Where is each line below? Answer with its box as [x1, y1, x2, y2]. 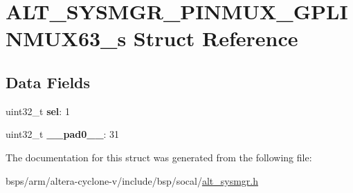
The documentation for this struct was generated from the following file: [6, 150, 312, 164]
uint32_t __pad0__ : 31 [6, 127, 120, 141]
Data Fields [6, 71, 91, 92]
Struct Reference [133, 24, 298, 52]
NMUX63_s [6, 24, 127, 52]
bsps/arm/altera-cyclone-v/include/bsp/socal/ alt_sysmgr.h [6, 173, 258, 187]
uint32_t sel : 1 [6, 103, 70, 118]
